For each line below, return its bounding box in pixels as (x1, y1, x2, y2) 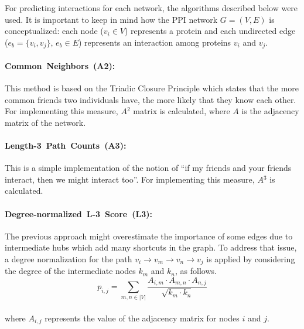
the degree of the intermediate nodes (5, 265, 136, 277)
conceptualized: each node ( (5, 25, 104, 37)
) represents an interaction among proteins (78, 36, 231, 48)
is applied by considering (206, 252, 295, 265)
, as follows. (175, 265, 217, 277)
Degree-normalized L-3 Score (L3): (5, 207, 152, 220)
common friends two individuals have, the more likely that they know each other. (5, 93, 296, 105)
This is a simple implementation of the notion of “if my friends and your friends (5, 162, 292, 174)
